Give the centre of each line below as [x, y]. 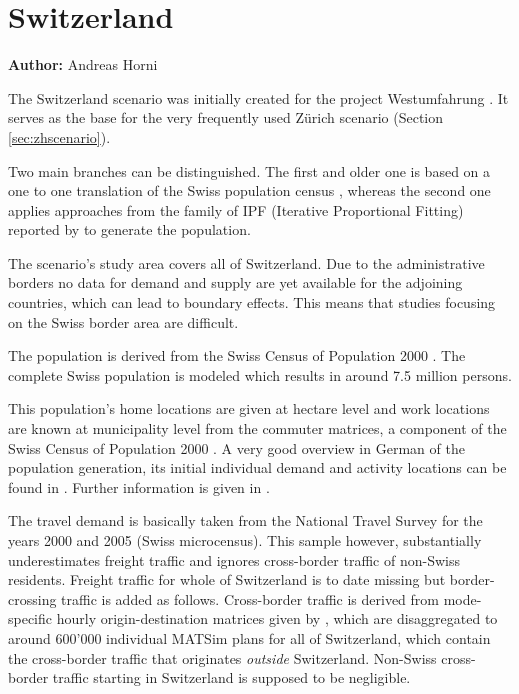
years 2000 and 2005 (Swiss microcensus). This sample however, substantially [245, 540]
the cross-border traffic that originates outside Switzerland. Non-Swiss [222, 657]
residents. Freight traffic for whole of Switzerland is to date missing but [227, 579]
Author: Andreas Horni [83, 64]
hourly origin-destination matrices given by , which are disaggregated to [277, 618]
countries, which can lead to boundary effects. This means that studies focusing [252, 302]
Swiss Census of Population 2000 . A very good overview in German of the [236, 447]
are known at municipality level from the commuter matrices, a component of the [257, 428]
